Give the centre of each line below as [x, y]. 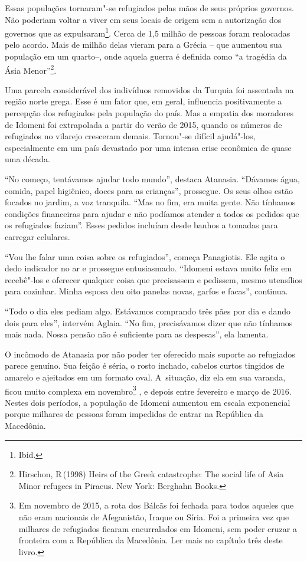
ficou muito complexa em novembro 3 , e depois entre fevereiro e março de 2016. [148, 390]
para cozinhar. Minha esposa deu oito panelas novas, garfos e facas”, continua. [146, 291]
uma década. [27, 159]
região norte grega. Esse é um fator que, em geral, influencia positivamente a [143, 101]
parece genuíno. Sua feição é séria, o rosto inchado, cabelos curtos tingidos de [145, 365]
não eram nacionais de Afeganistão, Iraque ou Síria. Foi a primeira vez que [154, 516]
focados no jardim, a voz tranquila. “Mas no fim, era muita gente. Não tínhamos [150, 202]
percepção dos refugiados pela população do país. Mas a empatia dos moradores [149, 113]
